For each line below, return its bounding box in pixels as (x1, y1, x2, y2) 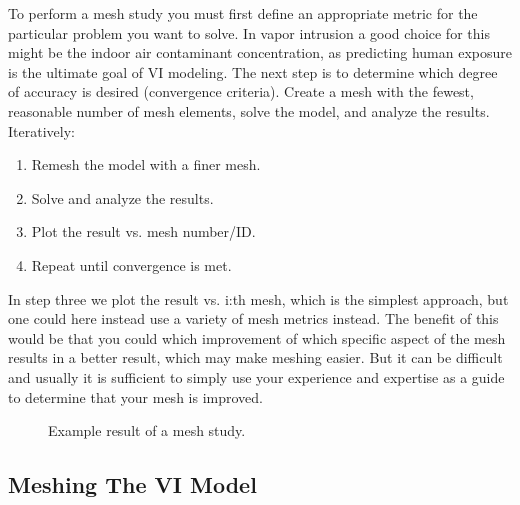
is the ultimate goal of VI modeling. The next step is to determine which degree (8, 61, 498, 82)
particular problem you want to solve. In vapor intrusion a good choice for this (8, 22, 490, 43)
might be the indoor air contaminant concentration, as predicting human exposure (8, 42, 512, 63)
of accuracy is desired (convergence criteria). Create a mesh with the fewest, (8, 81, 474, 102)
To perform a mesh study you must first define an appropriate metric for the (8, 3, 478, 23)
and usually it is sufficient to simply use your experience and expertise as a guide (8, 366, 505, 387)
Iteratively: (8, 120, 75, 141)
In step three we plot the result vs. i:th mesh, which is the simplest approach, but (8, 288, 509, 309)
